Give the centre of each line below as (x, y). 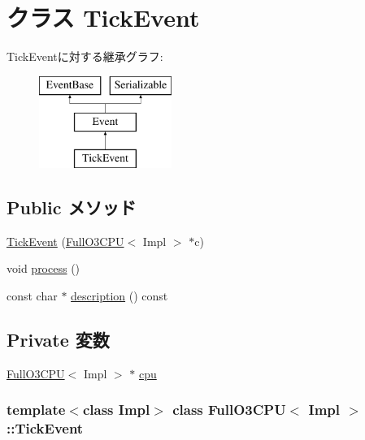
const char (32, 296)
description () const (119, 296)
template (36, 410)
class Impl (116, 410)
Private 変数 (58, 340)
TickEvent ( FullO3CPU (65, 241)
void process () (43, 268)
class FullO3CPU (229, 410)
